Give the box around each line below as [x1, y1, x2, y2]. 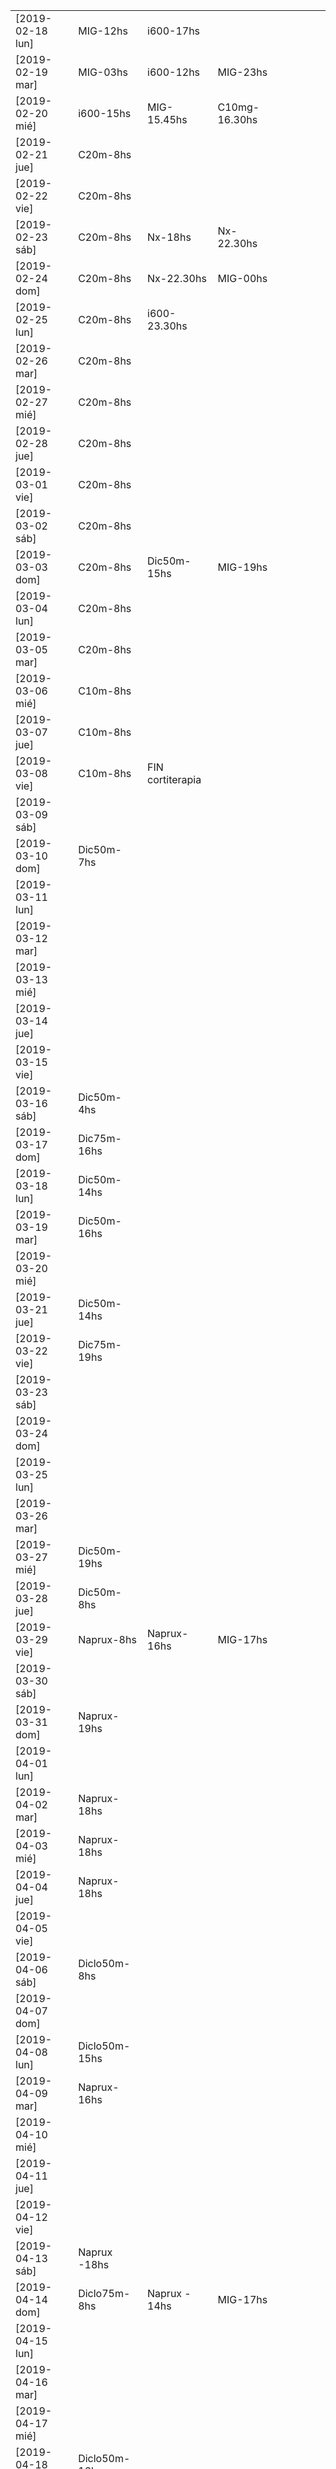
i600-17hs [147, 24, 201, 38]
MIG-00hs [217, 272, 268, 285]
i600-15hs [78, 107, 132, 120]
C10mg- [217, 100, 260, 114]
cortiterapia [147, 773, 202, 786]
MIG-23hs [217, 65, 268, 79]
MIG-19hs [217, 560, 268, 574]
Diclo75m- [78, 2287, 131, 2300]
